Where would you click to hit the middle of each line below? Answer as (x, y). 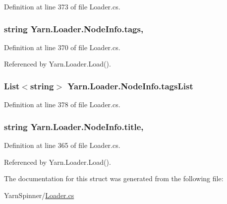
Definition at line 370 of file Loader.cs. (62, 47)
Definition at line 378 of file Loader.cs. (62, 104)
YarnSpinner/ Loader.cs (39, 195)
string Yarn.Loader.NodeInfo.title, (74, 126)
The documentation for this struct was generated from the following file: (114, 178)
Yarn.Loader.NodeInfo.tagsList (130, 86)
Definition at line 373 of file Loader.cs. (62, 6)
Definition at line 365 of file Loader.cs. (62, 145)
